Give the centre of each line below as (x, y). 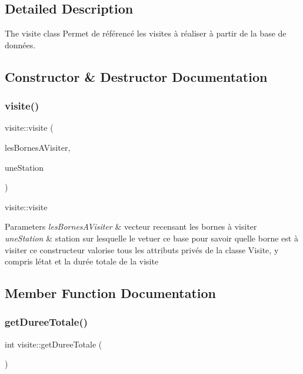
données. (20, 44)
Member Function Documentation (111, 293)
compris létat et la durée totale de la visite (82, 261)
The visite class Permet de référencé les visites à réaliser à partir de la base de (146, 33)
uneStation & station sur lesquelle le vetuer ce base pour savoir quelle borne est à (151, 238)
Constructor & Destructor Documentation (136, 76)
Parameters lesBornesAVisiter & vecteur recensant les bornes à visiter (131, 226)
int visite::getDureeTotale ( (54, 344)
